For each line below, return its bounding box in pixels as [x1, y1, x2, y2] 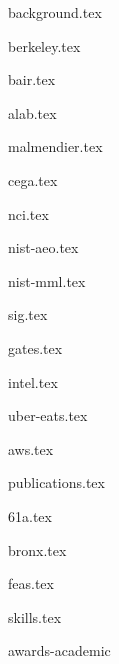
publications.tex [8, 472, 105, 493]
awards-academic [8, 640, 111, 661]
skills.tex [8, 606, 62, 627]
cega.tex [8, 169, 58, 190]
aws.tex [8, 438, 54, 459]
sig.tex [8, 304, 48, 325]
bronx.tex [8, 539, 67, 560]
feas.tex [8, 573, 54, 594]
